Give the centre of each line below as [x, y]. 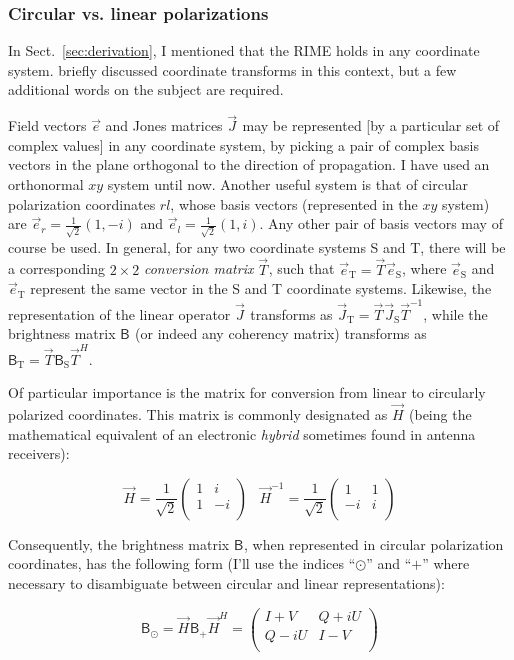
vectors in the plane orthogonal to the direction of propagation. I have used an [249, 164]
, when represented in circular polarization [374, 543]
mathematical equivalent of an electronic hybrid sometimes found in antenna [242, 433]
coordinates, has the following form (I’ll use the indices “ [182, 563]
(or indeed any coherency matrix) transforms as [281, 333]
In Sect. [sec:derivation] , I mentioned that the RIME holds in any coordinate [244, 50]
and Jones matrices [164, 125]
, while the [455, 313]
